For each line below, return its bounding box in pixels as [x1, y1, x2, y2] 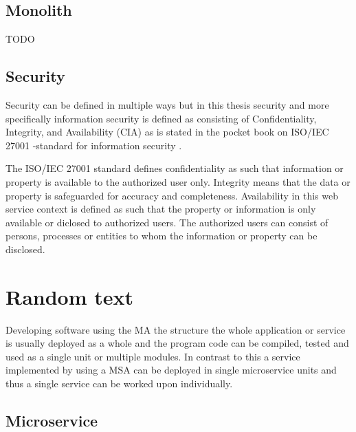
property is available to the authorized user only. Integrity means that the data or [5, 174, 351, 188]
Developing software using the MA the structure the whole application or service [5, 322, 346, 336]
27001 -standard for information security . [5, 138, 182, 152]
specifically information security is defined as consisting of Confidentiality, [5, 111, 317, 125]
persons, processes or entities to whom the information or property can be [5, 228, 318, 243]
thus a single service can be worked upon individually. [5, 376, 233, 391]
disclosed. [5, 241, 45, 256]
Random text [5, 282, 134, 310]
